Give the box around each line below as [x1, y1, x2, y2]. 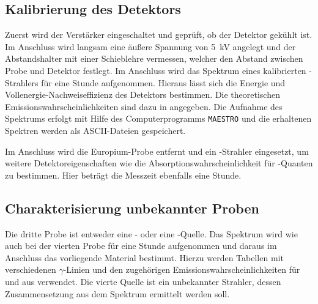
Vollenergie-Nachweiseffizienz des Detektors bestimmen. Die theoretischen [5, 88, 280, 101]
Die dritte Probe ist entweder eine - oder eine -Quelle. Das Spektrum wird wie [5, 227, 298, 240]
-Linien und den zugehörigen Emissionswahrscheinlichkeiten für [63, 263, 300, 276]
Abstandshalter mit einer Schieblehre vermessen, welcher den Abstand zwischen [5, 52, 303, 65]
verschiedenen [5, 263, 56, 276]
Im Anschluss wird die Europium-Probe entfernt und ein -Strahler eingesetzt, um [5, 144, 309, 157]
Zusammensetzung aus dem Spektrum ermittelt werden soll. [5, 287, 230, 300]
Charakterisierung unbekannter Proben [5, 198, 259, 217]
